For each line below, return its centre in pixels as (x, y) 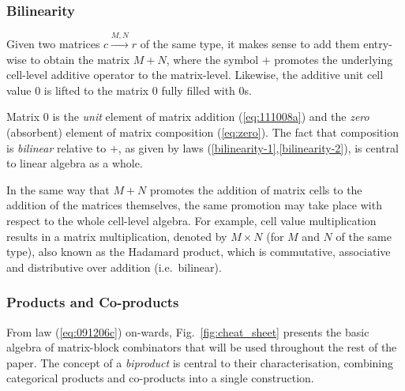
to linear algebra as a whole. (75, 163)
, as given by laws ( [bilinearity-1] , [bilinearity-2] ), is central (258, 147)
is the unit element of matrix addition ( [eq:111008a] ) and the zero (211, 117)
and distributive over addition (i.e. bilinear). (114, 267)
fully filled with (198, 90)
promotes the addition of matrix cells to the (256, 189)
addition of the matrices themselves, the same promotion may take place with (194, 205)
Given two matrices (53, 44)
